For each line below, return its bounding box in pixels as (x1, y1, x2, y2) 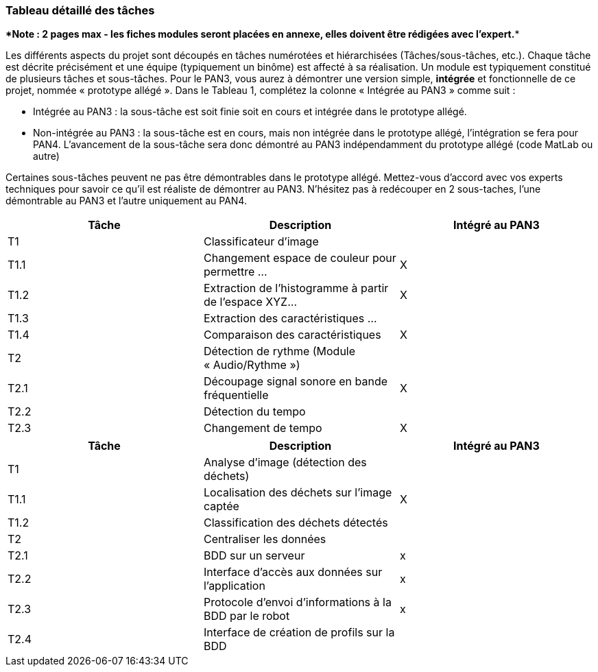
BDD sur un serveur (203, 549, 305, 563)
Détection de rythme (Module (203, 344, 356, 359)
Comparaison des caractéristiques (203, 328, 381, 342)
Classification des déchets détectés (203, 516, 388, 530)
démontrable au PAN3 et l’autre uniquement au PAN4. (5, 195, 247, 207)
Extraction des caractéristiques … (203, 311, 377, 326)
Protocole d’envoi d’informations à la (203, 595, 392, 610)
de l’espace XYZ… (203, 295, 297, 309)
